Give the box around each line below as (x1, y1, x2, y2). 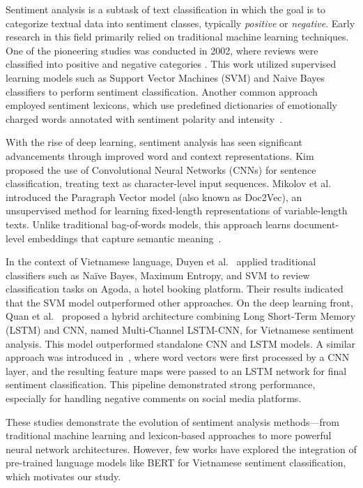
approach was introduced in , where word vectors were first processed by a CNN (6, 350, 350, 364)
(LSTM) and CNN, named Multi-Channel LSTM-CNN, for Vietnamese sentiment (6, 323, 355, 337)
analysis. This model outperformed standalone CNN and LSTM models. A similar (6, 336, 356, 350)
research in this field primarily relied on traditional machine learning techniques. (6, 29, 349, 44)
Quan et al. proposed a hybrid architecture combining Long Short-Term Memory (6, 309, 356, 323)
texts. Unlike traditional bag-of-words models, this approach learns (6, 216, 291, 231)
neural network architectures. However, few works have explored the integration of (6, 441, 357, 456)
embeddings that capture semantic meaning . (27, 230, 222, 245)
